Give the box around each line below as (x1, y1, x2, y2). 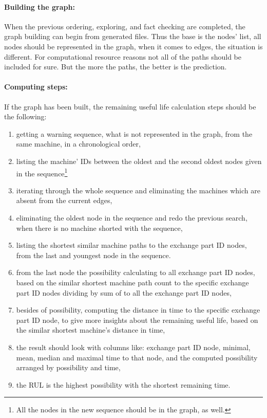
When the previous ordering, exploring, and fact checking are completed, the (4, 21, 245, 31)
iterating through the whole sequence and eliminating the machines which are (16, 185, 260, 195)
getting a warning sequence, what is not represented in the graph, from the (16, 128, 253, 139)
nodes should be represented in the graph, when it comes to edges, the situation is (4, 41, 263, 51)
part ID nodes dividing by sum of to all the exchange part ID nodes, (16, 287, 232, 298)
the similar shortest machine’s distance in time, (16, 324, 165, 335)
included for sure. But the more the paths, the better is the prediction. (4, 61, 227, 72)
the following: (4, 111, 47, 122)
